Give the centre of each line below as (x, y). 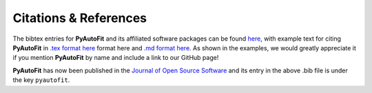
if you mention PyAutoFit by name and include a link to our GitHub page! (116, 58)
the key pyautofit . (41, 80)
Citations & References (80, 18)
